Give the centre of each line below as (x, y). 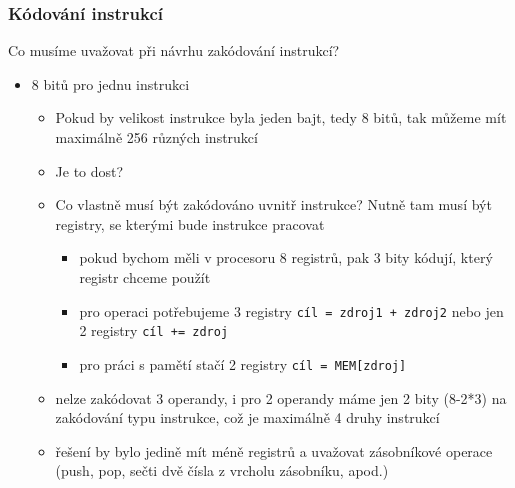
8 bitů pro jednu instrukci (110, 83)
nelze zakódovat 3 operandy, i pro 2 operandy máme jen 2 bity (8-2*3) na (281, 397)
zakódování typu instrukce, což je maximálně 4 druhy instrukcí (247, 417)
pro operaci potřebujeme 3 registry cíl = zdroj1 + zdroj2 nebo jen (291, 310)
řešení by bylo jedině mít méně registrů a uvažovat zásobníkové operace (274, 450)
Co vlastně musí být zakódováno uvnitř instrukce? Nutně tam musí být (273, 204)
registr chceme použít (145, 276)
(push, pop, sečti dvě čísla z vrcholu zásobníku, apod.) (222, 470)
